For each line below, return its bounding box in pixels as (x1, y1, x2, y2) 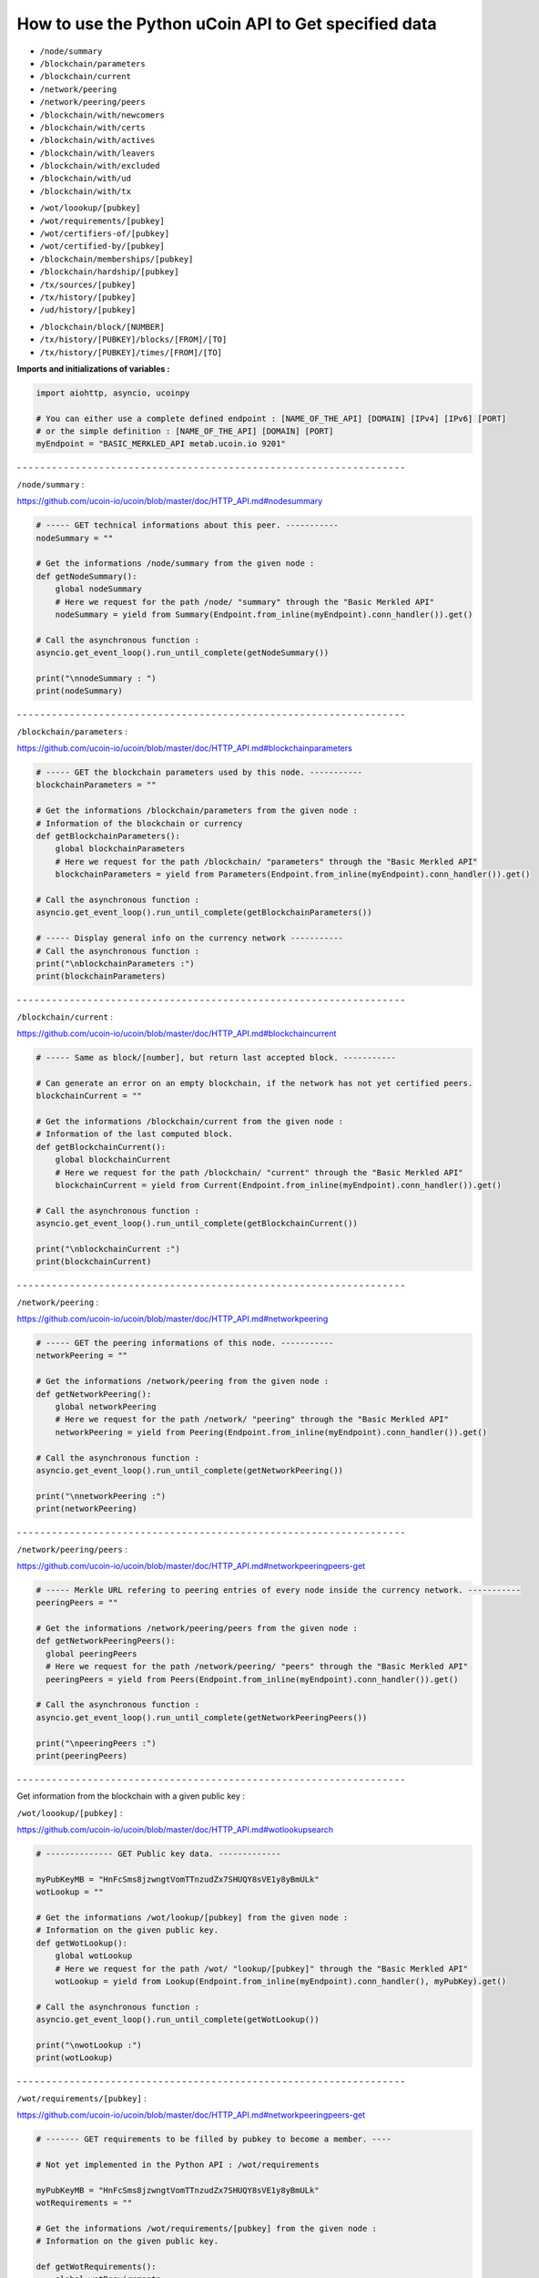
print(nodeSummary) (36, 686, 123, 696)
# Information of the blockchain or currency (36, 818, 243, 828)
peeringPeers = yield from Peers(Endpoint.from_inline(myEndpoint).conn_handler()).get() (46, 1674, 459, 1685)
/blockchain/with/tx (39, 186, 132, 196)
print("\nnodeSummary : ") (36, 672, 157, 683)
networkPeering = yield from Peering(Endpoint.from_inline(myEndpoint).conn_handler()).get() (55, 1427, 487, 1437)
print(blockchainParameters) (36, 971, 167, 981)
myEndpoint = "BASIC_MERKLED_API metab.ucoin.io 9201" (36, 438, 286, 449)
